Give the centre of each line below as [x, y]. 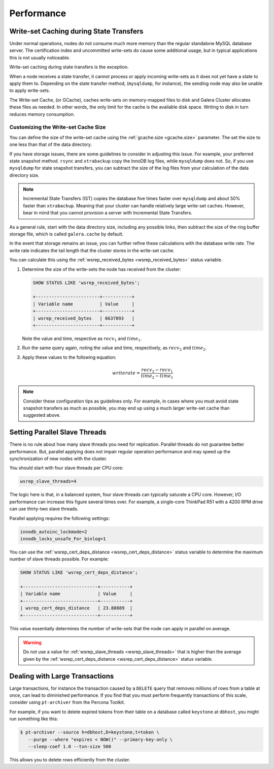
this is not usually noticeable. [40, 57]
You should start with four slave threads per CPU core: [66, 468]
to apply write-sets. [30, 90]
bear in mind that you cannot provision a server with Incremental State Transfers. [108, 213]
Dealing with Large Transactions [62, 676]
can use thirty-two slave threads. [44, 509]
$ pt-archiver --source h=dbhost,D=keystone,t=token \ [90, 732]
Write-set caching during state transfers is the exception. [69, 67]
